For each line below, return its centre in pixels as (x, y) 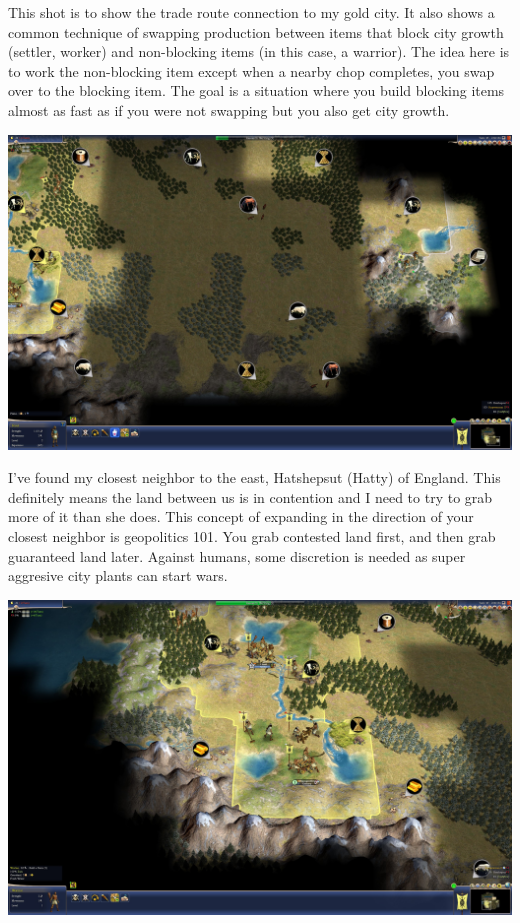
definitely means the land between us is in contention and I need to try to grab (250, 496)
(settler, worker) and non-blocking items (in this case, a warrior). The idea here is (259, 51)
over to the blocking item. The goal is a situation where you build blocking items (256, 90)
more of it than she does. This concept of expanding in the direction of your (241, 516)
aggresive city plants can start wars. (118, 575)
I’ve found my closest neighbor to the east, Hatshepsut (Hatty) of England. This (254, 477)
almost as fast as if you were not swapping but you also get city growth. (229, 109)
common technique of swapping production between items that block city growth (256, 31)
